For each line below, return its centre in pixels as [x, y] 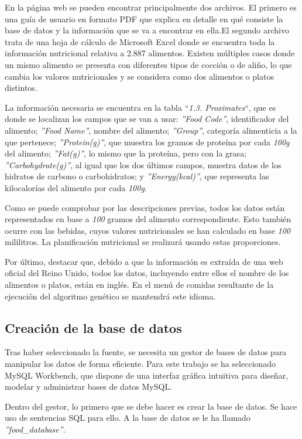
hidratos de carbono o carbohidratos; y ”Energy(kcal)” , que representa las [137, 176]
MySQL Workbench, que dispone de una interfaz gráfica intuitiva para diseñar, [147, 375]
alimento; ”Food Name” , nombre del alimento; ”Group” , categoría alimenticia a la [151, 130]
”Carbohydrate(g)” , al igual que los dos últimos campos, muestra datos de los [143, 164]
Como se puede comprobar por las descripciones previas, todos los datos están [145, 207]
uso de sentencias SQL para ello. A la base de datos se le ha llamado [128, 418]
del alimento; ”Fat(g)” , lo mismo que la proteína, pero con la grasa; [126, 153]
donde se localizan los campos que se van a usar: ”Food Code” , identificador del [147, 119]
